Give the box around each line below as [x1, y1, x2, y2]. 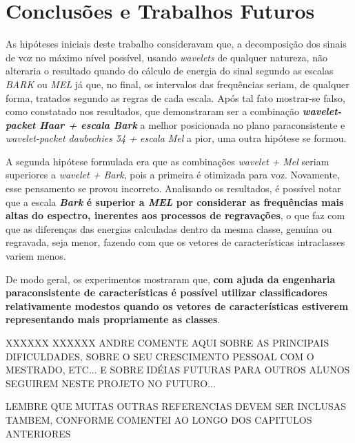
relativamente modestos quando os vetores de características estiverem [6, 298, 349, 313]
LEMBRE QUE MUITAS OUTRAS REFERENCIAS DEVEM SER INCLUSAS [6, 399, 347, 413]
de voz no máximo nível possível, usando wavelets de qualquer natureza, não [6, 50, 327, 64]
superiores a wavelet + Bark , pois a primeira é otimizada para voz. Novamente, [6, 167, 340, 182]
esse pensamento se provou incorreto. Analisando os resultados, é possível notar [6, 181, 341, 196]
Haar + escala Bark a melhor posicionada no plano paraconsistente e [39, 117, 345, 132]
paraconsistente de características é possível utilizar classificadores [6, 285, 327, 300]
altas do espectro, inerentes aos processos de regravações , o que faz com [6, 208, 345, 223]
